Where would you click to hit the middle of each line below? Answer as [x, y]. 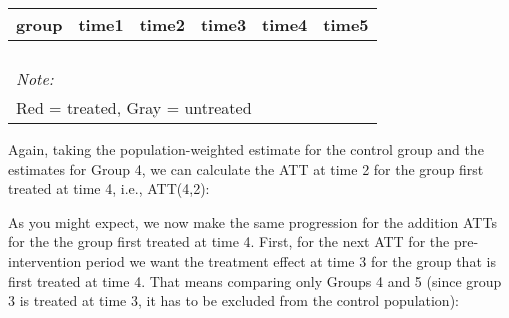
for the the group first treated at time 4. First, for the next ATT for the [229, 241]
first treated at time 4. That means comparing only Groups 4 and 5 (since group [255, 280]
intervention [45, 260]
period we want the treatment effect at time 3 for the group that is [290, 260]
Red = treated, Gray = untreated [134, 107]
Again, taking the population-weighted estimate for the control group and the [246, 149]
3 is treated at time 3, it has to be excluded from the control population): [233, 300]
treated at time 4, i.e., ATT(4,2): [109, 188]
